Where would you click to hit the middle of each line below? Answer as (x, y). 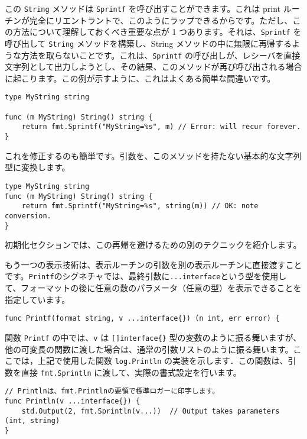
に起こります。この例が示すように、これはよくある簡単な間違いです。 (140, 78)
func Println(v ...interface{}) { (73, 401)
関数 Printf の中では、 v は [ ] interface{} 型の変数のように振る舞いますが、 (153, 337)
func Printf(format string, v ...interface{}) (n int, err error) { (142, 319)
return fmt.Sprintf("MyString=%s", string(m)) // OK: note (140, 206)
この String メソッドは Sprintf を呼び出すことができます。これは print (143, 8)
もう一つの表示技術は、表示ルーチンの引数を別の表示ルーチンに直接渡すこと (153, 264)
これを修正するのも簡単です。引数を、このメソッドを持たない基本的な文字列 (153, 155)
